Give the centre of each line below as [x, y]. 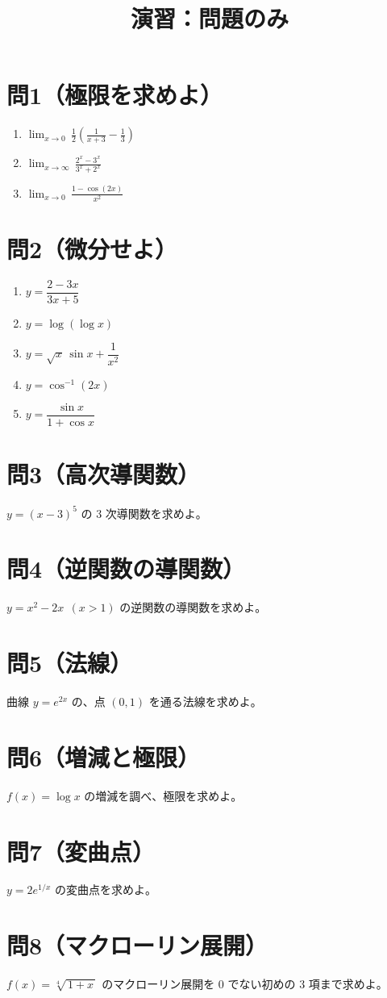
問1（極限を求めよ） [115, 95]
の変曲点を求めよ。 [105, 889]
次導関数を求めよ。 [156, 513]
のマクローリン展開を [158, 984]
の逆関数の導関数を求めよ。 [193, 607]
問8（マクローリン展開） [137, 945]
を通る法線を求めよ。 [205, 702]
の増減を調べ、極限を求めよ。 [163, 795]
